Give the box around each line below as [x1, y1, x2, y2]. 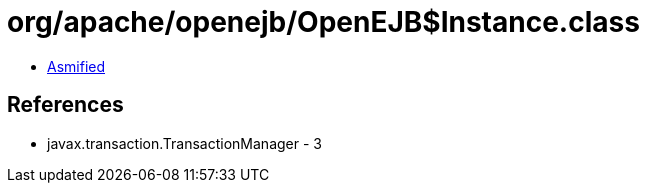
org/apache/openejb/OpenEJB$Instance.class [7, 5, 640, 39]
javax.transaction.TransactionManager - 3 [47, 134, 322, 152]
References [7, 92, 124, 118]
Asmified [47, 57, 106, 75]
